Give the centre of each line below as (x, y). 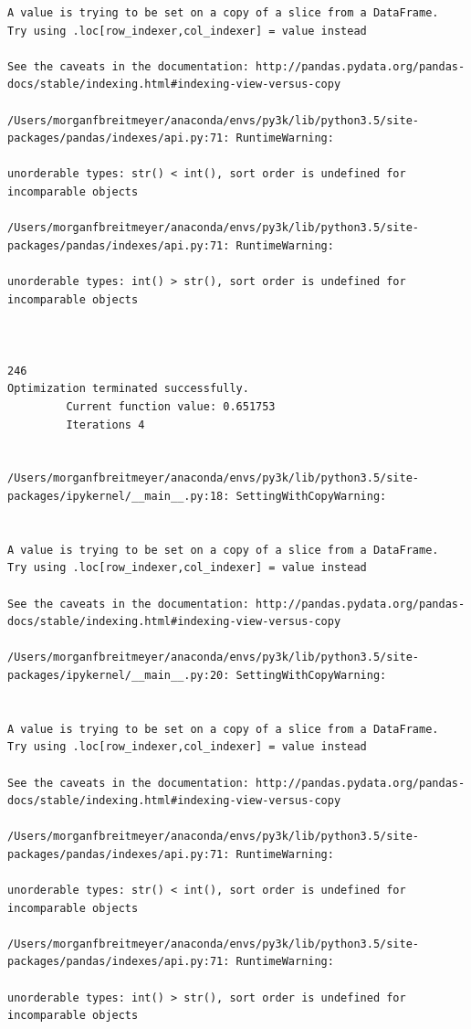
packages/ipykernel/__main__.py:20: (119, 675)
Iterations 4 (105, 424)
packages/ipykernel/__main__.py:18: (119, 497)
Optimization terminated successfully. (128, 389)
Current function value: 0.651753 (171, 407)
